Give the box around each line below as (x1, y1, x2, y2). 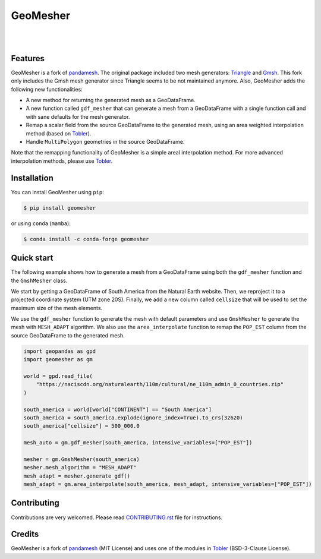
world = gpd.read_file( (23, 373, 93, 380)
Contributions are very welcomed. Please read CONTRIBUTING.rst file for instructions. (11, 514, 223, 521)
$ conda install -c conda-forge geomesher (23, 235, 149, 242)
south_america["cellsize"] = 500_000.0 (23, 422, 140, 429)
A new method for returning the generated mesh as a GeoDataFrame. (26, 97, 196, 104)
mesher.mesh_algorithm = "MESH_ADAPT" (23, 464, 137, 471)
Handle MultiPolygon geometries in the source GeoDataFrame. (26, 138, 185, 145)
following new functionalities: (11, 86, 83, 93)
